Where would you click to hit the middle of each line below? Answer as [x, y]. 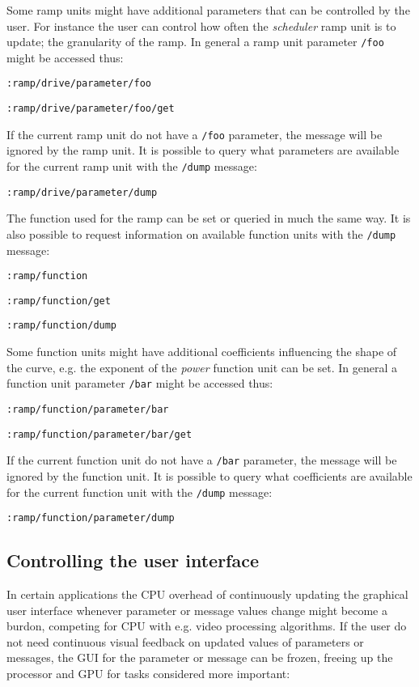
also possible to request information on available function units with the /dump [201, 233]
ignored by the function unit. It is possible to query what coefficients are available [209, 475]
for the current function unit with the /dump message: [140, 492]
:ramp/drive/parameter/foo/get [91, 109]
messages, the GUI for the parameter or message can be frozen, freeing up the [200, 657]
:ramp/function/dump [62, 326]
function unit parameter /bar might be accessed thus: [140, 383]
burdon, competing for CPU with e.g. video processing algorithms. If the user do [207, 626]
